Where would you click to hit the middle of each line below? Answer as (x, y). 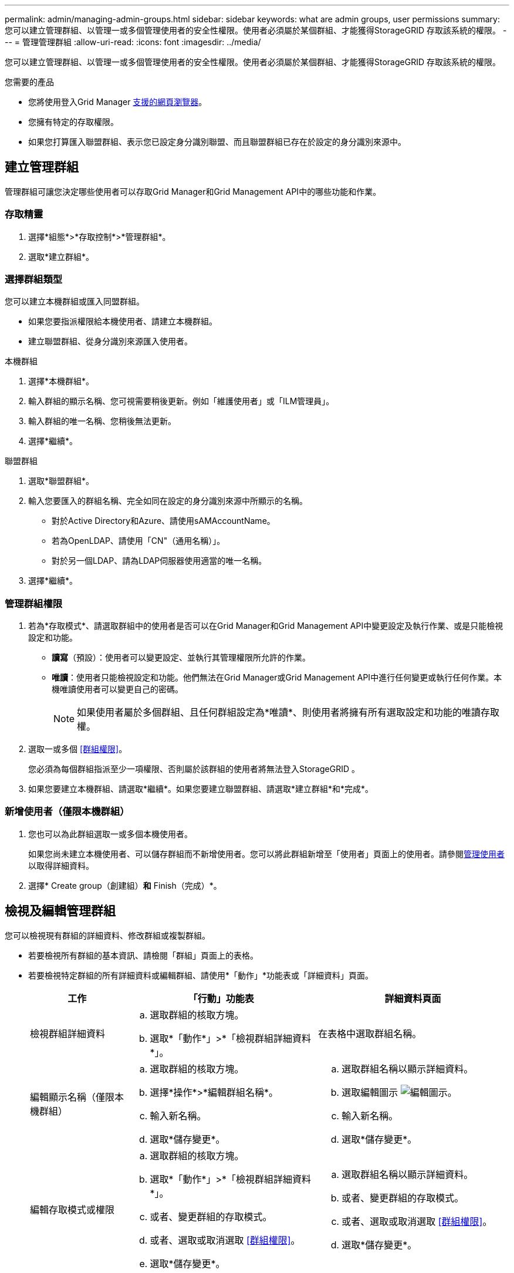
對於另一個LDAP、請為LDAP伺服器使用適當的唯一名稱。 (159, 561)
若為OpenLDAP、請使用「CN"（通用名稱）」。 (138, 541)
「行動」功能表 (221, 998)
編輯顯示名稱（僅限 (72, 1097)
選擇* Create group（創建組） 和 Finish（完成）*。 (125, 885)
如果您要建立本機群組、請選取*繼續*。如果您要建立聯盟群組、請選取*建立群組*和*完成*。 (201, 789)
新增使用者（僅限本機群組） (67, 812)
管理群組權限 (34, 603)
